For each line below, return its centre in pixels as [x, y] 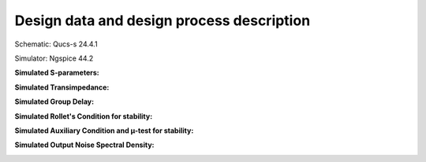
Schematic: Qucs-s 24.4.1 [56, 44]
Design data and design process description [163, 20]
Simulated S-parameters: [57, 73]
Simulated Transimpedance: [62, 87]
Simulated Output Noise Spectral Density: [84, 145]
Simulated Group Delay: [54, 101]
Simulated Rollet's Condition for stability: [84, 116]
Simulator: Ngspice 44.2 [54, 58]
